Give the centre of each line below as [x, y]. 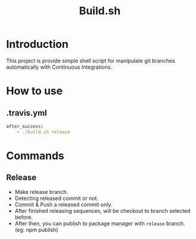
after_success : [25, 126]
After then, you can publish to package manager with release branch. [100, 223]
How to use [34, 91]
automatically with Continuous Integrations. [59, 67]
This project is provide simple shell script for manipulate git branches [91, 60]
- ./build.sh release [43, 132]
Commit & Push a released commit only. [64, 204]
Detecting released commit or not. [56, 198]
